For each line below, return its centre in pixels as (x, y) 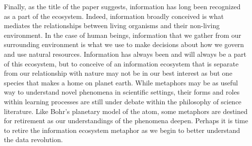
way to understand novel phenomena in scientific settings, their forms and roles (122, 92)
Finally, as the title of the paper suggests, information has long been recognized (122, 6)
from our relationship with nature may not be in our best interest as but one (118, 73)
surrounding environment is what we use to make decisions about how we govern (124, 44)
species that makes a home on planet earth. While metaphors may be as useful (121, 82)
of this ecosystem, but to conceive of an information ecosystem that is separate (121, 63)
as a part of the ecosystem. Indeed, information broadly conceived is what (114, 16)
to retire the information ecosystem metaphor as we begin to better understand (122, 130)
